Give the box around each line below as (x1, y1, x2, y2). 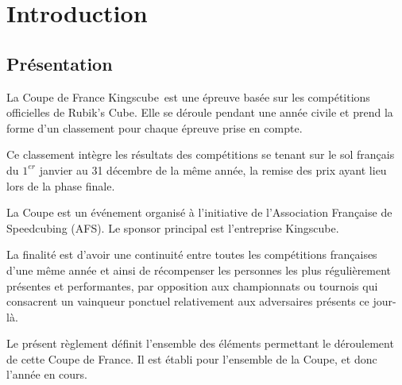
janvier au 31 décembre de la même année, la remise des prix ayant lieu (39, 161, 387, 178)
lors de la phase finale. (6, 177, 115, 194)
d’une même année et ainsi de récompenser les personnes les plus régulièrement (6, 261, 392, 278)
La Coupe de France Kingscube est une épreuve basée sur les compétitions (6, 88, 370, 105)
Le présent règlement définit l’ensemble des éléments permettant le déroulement (6, 335, 394, 352)
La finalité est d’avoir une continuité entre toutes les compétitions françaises (6, 246, 377, 263)
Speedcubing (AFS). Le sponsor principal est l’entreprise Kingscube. (6, 219, 339, 236)
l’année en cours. (6, 366, 88, 383)
